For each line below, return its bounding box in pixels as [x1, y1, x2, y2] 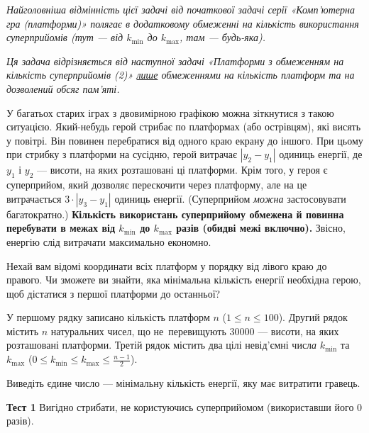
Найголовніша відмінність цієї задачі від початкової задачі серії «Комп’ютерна [6, 2, 355, 16]
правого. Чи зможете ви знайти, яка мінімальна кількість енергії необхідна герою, [6, 272, 361, 287]
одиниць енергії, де [279, 147, 363, 162]
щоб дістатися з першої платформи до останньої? [6, 286, 221, 300]
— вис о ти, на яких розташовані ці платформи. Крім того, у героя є [37, 162, 328, 177]
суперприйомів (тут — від [6, 30, 123, 45]
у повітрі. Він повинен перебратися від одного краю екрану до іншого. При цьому [6, 133, 363, 147]
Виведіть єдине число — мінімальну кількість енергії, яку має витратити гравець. [6, 375, 360, 390]
